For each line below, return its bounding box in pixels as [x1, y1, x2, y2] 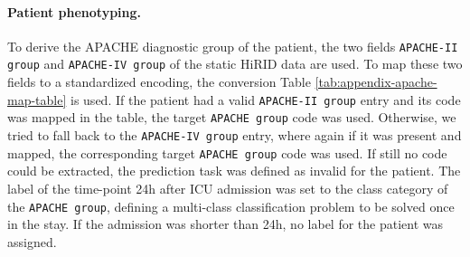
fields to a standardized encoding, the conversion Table [7, 72, 311, 91]
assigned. [7, 232, 57, 251]
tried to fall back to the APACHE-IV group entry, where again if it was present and [7, 126, 462, 145]
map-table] [7, 90, 67, 109]
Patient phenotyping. [7, 2, 142, 21]
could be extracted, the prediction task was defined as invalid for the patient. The [7, 161, 461, 180]
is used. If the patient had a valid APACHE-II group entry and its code [70, 90, 461, 109]
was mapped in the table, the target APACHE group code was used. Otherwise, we [7, 108, 456, 127]
